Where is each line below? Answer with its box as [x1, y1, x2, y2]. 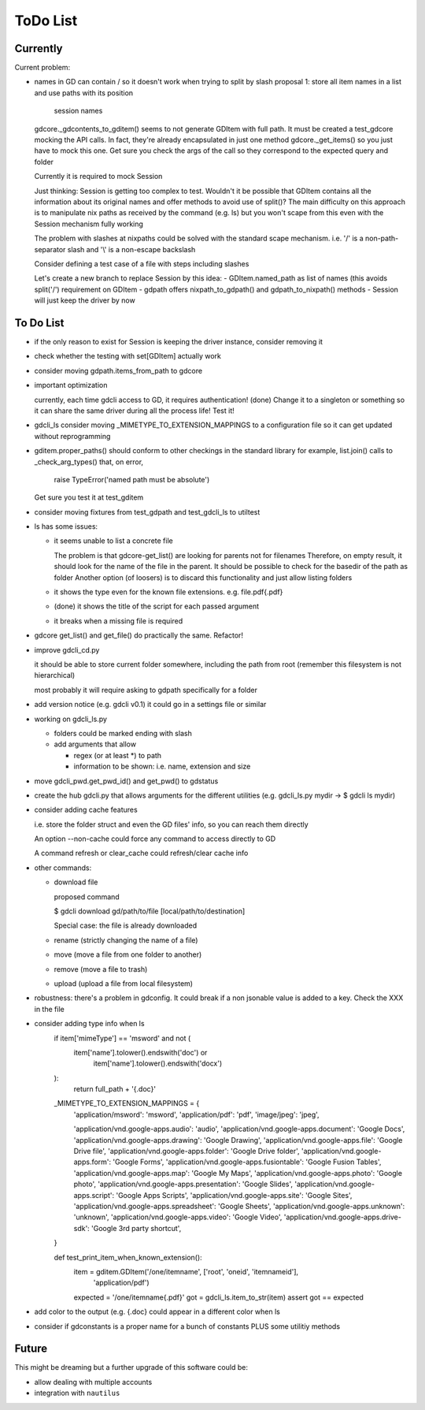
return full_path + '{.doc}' [73, 1084, 157, 1094]
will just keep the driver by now [34, 296, 135, 305]
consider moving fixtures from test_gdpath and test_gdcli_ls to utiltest [34, 507, 261, 516]
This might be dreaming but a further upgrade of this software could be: [14, 1363, 248, 1372]
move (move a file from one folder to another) [54, 950, 202, 959]
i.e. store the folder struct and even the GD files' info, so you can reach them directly [34, 820, 309, 829]
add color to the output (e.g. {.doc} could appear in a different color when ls [34, 1307, 281, 1316]
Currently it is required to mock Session [34, 172, 163, 181]
